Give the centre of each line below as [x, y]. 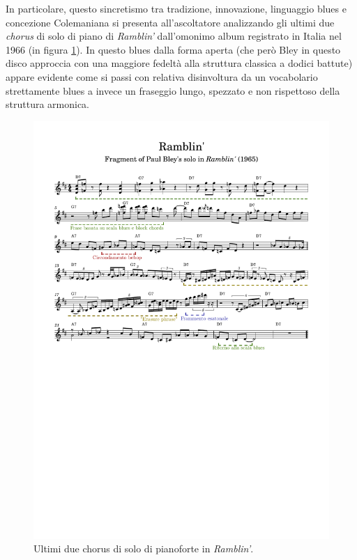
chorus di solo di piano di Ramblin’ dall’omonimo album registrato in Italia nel [174, 36]
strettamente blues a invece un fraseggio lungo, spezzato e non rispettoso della [173, 90]
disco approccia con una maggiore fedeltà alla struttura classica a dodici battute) [179, 63]
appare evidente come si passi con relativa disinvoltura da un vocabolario [162, 76]
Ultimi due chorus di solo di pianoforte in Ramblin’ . [144, 549]
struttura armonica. [47, 104]
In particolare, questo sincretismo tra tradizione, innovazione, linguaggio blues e [176, 8]
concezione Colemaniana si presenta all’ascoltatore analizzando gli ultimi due [170, 22]
